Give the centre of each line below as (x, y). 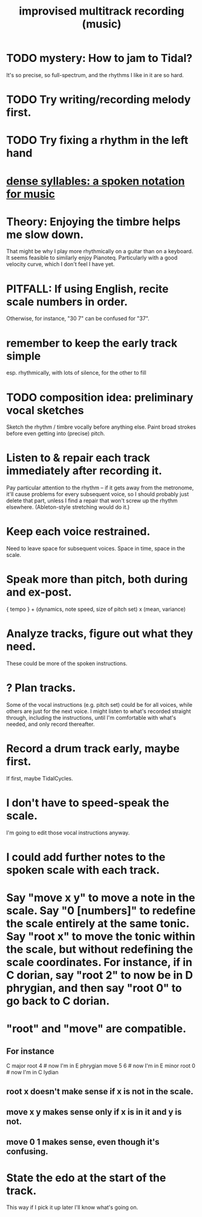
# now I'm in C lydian (32, 1072)
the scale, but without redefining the (100, 949)
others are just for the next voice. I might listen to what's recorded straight (99, 711)
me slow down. (45, 234)
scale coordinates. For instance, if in (99, 962)
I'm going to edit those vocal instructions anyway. (68, 833)
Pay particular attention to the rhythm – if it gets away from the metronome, (100, 488)
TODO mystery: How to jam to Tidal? (99, 58)
